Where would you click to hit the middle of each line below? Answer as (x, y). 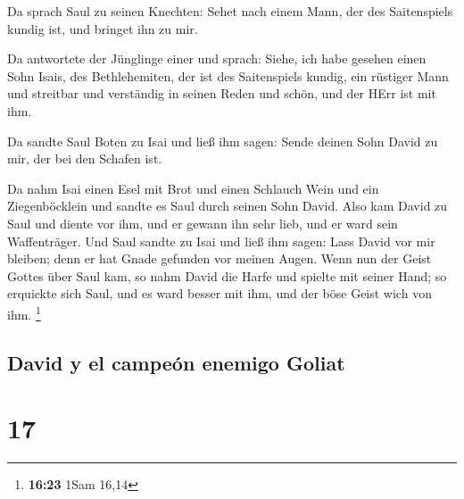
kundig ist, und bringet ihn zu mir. (103, 28)
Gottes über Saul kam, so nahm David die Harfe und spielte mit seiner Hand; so (227, 275)
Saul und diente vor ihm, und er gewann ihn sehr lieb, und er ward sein (203, 223)
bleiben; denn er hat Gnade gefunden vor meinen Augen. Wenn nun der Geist (220, 258)
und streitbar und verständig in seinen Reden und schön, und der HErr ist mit (222, 93)
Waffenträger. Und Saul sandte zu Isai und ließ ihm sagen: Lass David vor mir (221, 241)
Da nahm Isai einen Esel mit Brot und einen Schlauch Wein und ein (193, 188)
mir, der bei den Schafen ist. (85, 158)
